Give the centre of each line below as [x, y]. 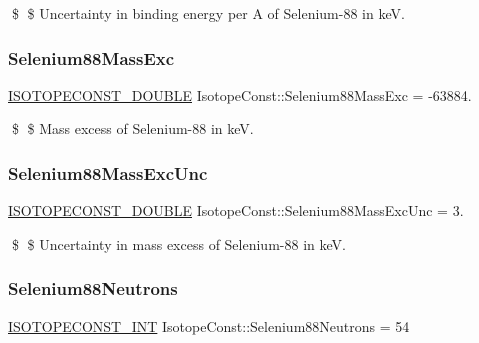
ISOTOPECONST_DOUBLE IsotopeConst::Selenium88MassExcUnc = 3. [236, 210]
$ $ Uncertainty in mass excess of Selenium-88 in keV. [178, 243]
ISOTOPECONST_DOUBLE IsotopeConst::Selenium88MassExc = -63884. [240, 94]
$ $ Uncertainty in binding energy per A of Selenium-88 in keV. [208, 13]
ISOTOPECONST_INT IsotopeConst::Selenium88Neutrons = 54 [209, 325]
